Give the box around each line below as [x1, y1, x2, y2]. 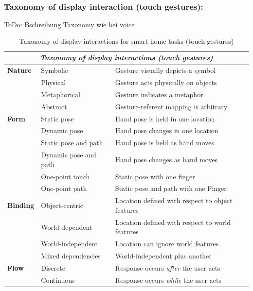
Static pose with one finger [115, 171, 195, 181]
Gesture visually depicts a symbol [115, 65, 216, 75]
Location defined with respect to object [115, 195, 233, 205]
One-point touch [41, 171, 90, 181]
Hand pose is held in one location [115, 113, 215, 123]
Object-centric [41, 200, 84, 210]
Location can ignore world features [115, 239, 219, 249]
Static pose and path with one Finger [115, 183, 227, 193]
